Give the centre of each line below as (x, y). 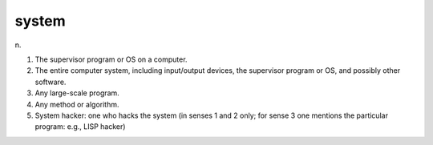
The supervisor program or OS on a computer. (111, 59)
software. (51, 82)
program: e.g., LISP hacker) (80, 127)
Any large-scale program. (77, 93)
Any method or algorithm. (77, 104)
